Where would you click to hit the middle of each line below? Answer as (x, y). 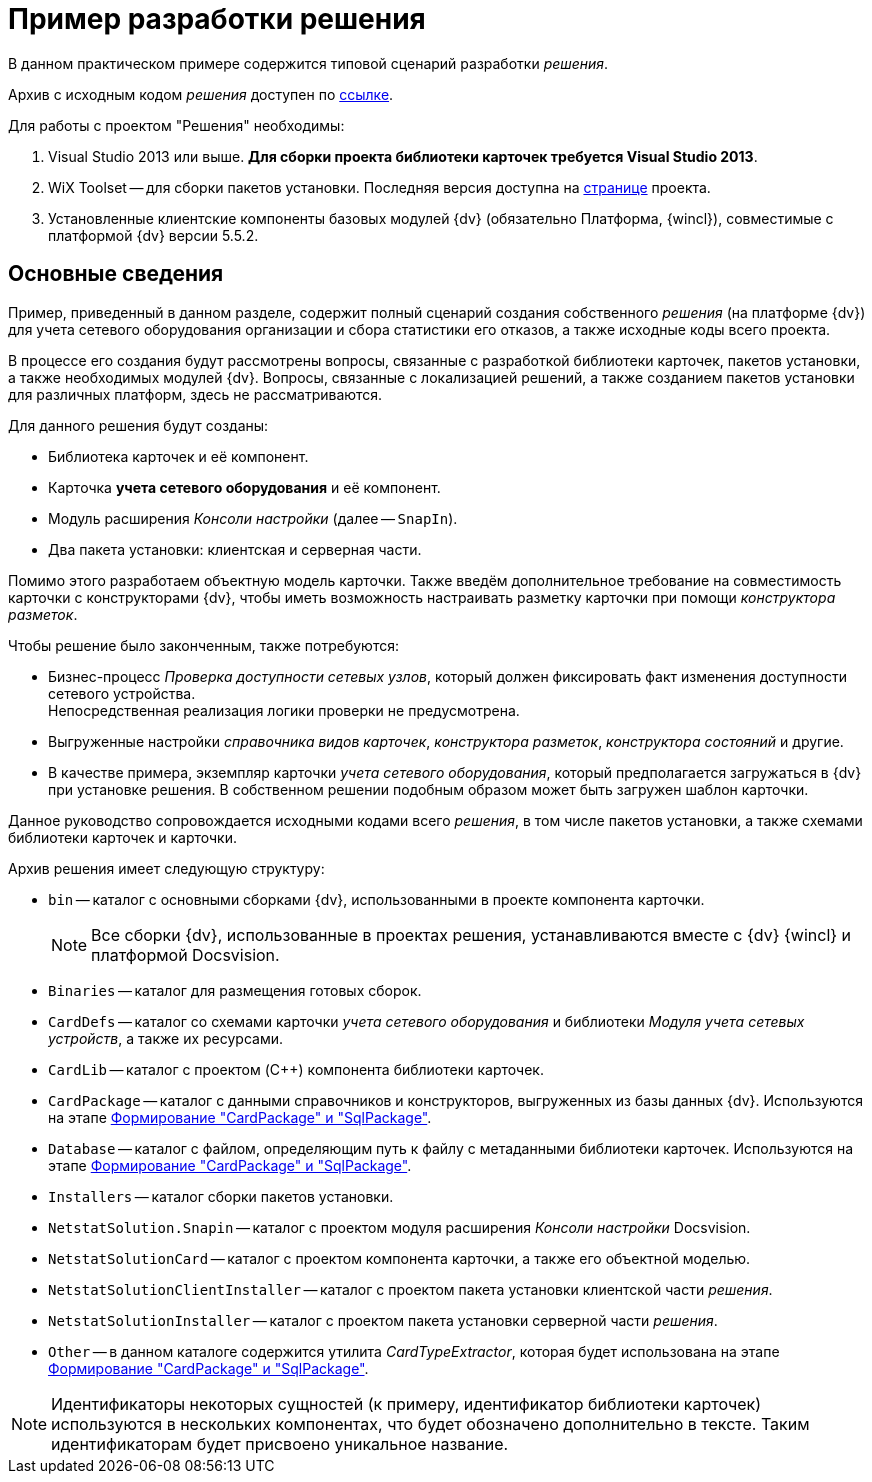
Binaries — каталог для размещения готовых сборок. (235, 990)
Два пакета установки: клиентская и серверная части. (235, 549)
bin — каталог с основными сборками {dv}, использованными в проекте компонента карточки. (376, 899)
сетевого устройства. (122, 693)
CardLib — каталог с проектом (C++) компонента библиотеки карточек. (296, 1069)
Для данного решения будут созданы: (138, 425)
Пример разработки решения (217, 19)
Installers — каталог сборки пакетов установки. (221, 1196)
